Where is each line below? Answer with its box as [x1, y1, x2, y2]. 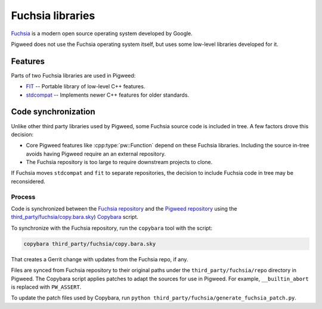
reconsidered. [11, 178, 46, 185]
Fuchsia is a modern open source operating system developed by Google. [11, 30, 193, 37]
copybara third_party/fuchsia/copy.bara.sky [23, 240, 156, 247]
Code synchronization [11, 107, 95, 117]
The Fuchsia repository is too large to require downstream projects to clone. [26, 159, 213, 166]
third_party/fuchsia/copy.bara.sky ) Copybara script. [11, 214, 138, 221]
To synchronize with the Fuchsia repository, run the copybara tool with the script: [11, 224, 213, 231]
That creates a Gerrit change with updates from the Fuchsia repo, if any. [11, 255, 188, 262]
